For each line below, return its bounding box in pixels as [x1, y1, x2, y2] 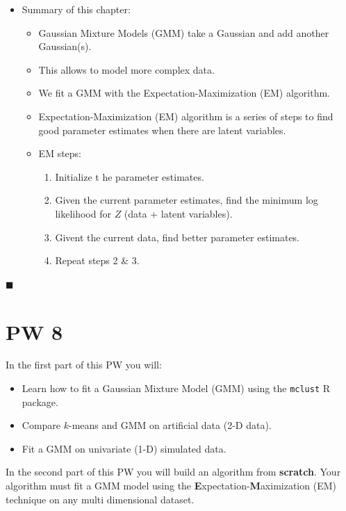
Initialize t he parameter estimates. [55, 169, 204, 184]
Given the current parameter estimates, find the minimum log [55, 193, 318, 207]
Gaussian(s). [38, 39, 92, 54]
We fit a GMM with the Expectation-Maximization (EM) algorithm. [38, 86, 331, 100]
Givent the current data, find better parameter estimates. [55, 229, 299, 244]
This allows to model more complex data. [38, 62, 215, 76]
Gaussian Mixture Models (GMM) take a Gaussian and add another [38, 25, 329, 40]
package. [22, 394, 58, 409]
